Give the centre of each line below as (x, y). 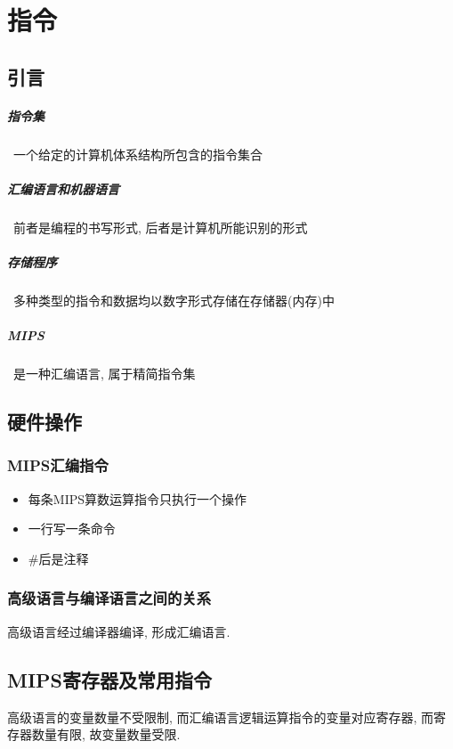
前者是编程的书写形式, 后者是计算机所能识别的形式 (161, 227)
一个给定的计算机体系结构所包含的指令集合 (138, 154)
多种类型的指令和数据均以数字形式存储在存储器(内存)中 (174, 301)
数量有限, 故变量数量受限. (106, 734)
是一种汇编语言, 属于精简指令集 (105, 374)
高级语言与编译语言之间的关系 (109, 598)
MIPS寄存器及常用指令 (110, 679)
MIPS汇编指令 (58, 465)
